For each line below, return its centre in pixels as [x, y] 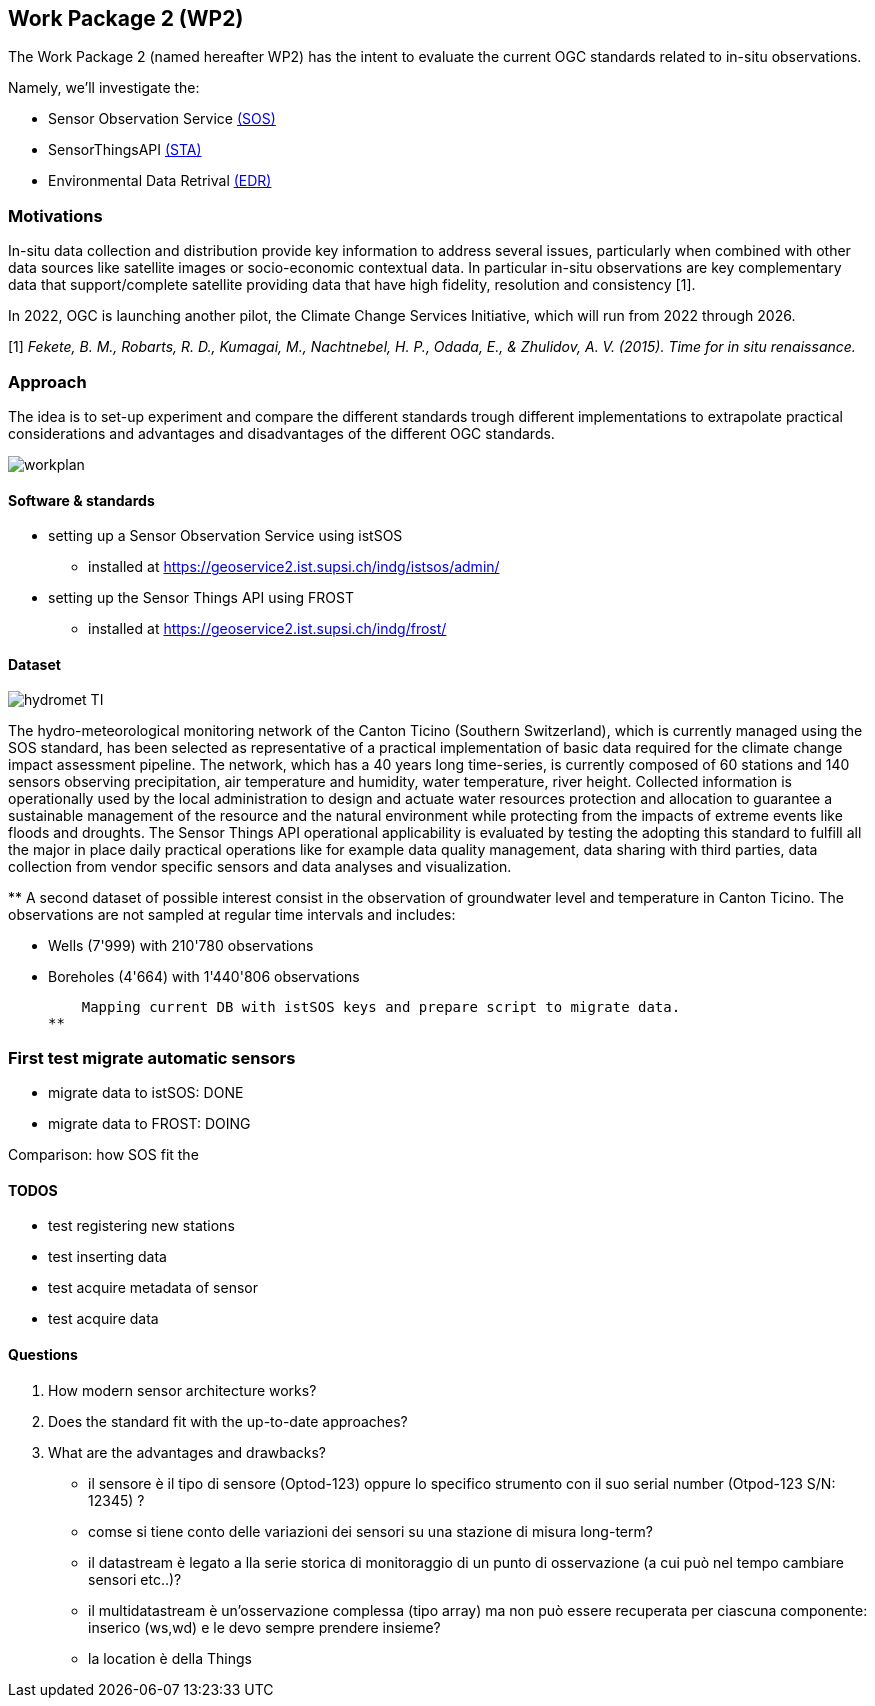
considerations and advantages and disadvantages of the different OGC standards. [281, 433]
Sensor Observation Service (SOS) [162, 119]
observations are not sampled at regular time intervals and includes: [232, 915]
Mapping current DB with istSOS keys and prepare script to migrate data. [381, 1007]
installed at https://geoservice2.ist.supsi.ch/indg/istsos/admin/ [294, 567]
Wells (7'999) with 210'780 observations [181, 946]
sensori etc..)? [135, 1579]
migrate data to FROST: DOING [149, 1124]
